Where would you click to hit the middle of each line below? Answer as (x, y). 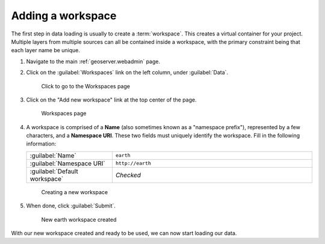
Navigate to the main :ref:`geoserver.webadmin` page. (93, 61)
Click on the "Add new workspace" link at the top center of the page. (111, 100)
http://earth (133, 163)
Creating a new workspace (75, 192)
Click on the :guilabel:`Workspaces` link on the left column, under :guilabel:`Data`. (127, 73)
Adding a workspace (64, 16)
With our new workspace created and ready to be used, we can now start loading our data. (124, 233)
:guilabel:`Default (54, 171)
